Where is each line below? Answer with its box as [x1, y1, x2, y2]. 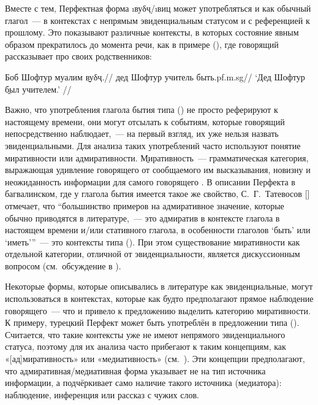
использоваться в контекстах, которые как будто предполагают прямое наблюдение [5, 292, 314, 305]
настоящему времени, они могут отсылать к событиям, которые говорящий [5, 115, 285, 128]
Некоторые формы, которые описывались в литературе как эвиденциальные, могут [5, 280, 313, 293]
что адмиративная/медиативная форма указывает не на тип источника [5, 364, 266, 377]
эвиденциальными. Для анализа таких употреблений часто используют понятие [5, 139, 301, 152]
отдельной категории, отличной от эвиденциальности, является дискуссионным [5, 247, 300, 260]
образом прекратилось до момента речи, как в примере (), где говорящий [5, 37, 279, 50]
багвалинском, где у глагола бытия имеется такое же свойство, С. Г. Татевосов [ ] [5, 187, 310, 200]
